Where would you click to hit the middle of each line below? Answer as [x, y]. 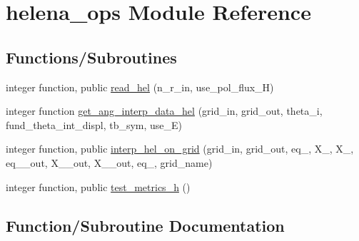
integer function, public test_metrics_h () [98, 186]
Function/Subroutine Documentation [145, 225]
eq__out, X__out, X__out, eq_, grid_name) [109, 162]
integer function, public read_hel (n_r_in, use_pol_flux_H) [140, 87]
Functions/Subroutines [91, 57]
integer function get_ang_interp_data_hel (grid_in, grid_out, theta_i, [164, 111]
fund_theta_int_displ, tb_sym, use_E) [94, 124]
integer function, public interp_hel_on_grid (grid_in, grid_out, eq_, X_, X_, [180, 149]
